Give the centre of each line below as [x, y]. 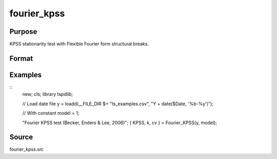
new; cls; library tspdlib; [48, 94]
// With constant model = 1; [51, 113]
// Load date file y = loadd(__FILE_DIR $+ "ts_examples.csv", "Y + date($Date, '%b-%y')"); [118, 104]
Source [21, 137]
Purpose [23, 32]
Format [21, 58]
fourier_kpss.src [27, 149]
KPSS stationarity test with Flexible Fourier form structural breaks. [79, 44]
